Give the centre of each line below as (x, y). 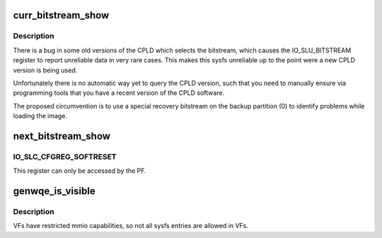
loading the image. (40, 116)
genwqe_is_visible (54, 191)
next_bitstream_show (62, 136)
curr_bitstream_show (61, 15)
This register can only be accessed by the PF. (80, 171)
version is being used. (45, 70)
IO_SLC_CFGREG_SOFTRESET (65, 157)
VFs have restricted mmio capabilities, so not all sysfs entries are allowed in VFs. (131, 226)
